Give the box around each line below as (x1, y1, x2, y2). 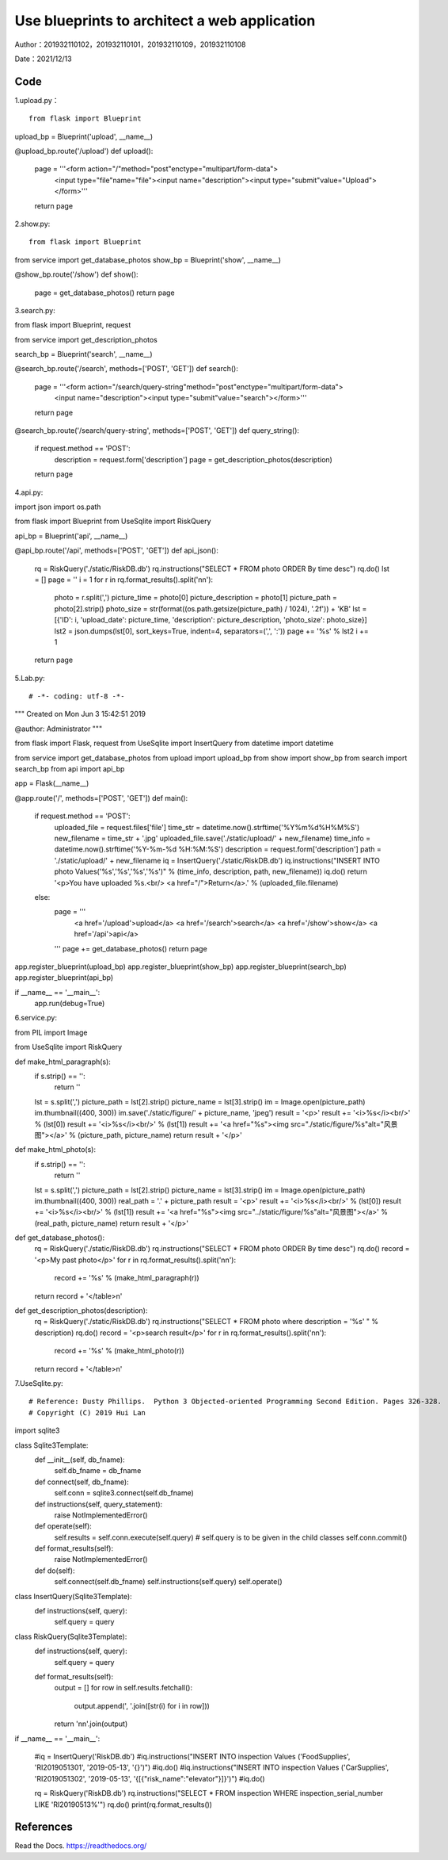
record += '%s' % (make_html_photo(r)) (54, 1346, 185, 1356)
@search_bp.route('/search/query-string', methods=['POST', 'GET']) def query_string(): (14, 426, 300, 435)
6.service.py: (14, 1013, 57, 1023)
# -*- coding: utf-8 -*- (28, 692, 125, 701)
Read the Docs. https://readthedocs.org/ (14, 1841, 147, 1850)
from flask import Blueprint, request (14, 320, 131, 330)
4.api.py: (14, 488, 44, 497)
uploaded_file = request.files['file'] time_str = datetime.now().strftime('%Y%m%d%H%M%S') (54, 822, 360, 832)
